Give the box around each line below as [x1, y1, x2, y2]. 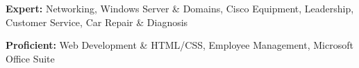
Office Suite [6, 51, 55, 65]
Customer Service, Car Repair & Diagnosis [6, 14, 188, 29]
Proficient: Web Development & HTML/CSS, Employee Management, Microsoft [6, 38, 353, 52]
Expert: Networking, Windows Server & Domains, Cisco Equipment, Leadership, [6, 1, 354, 15]
